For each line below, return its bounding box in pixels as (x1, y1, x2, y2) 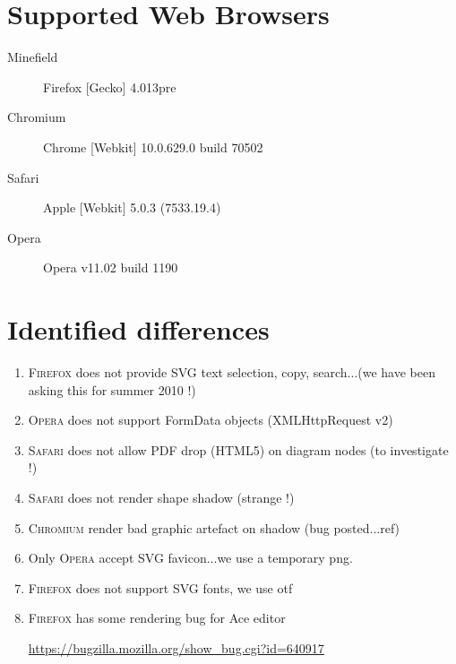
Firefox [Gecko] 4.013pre (43, 77, 176, 96)
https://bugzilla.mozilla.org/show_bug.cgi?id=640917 (28, 638, 324, 657)
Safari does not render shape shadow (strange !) (28, 487, 295, 506)
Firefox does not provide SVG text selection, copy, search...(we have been (28, 363, 435, 381)
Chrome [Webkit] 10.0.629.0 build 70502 (43, 137, 263, 156)
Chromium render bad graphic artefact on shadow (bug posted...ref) (28, 518, 400, 537)
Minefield (7, 47, 58, 66)
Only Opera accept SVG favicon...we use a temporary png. (28, 548, 353, 567)
